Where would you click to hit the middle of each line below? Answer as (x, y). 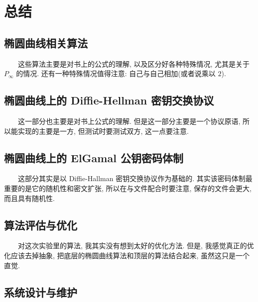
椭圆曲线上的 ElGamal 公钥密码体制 (94, 157)
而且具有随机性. (29, 198)
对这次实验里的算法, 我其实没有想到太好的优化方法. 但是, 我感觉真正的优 (136, 246)
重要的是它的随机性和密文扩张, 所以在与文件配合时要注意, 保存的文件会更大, (128, 188)
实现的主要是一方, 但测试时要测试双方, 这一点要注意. (103, 131)
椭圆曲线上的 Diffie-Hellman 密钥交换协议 (109, 100)
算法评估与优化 (41, 225)
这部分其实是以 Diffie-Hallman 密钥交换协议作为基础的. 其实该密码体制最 (135, 178)
